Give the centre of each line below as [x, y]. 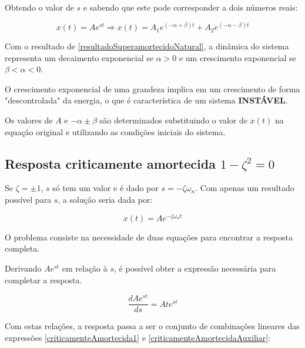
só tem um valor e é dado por [105, 188]
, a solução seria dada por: [105, 200]
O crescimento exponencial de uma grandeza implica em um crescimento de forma [152, 88]
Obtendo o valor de [39, 7]
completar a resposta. [43, 280]
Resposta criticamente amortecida [110, 163]
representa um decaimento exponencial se [79, 57]
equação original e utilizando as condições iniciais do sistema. [115, 131]
